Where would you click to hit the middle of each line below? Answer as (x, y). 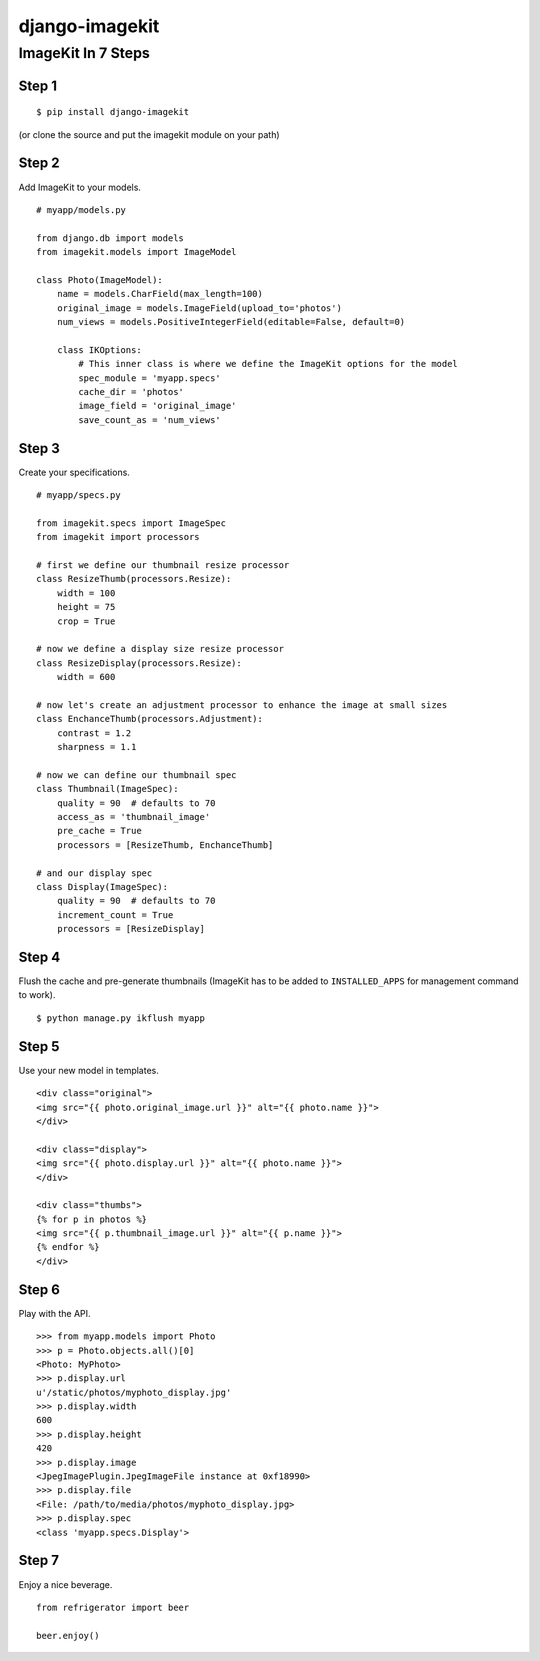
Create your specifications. (74, 472)
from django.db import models (110, 238)
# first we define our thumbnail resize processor (163, 565)
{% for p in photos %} (92, 1219)
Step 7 (39, 1560)
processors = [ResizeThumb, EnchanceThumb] (165, 844)
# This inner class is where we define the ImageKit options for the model (268, 364)
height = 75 (86, 607)
